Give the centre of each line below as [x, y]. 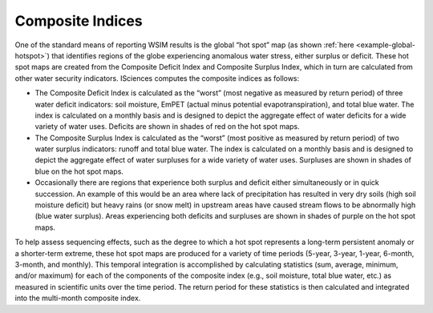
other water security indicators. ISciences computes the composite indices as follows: [157, 78]
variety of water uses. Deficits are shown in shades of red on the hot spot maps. [167, 126]
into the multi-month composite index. [78, 298]
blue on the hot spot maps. [79, 171]
